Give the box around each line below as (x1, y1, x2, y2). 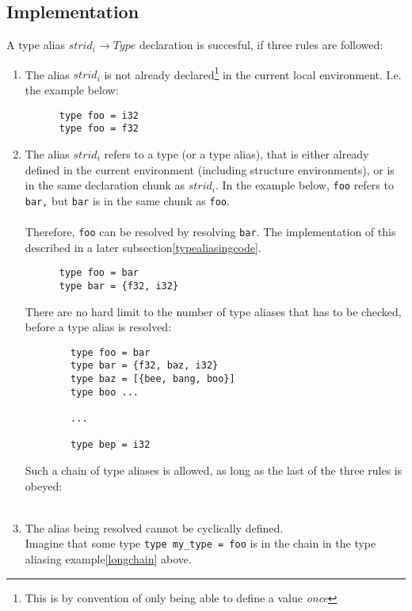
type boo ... (71, 386, 139, 398)
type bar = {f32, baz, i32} (71, 360, 219, 372)
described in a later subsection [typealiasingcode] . (25, 239, 261, 255)
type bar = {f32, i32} (59, 280, 179, 292)
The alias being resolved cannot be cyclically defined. (25, 519, 284, 536)
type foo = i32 (59, 109, 139, 121)
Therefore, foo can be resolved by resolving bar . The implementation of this (25, 223, 396, 240)
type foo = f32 (59, 123, 139, 135)
